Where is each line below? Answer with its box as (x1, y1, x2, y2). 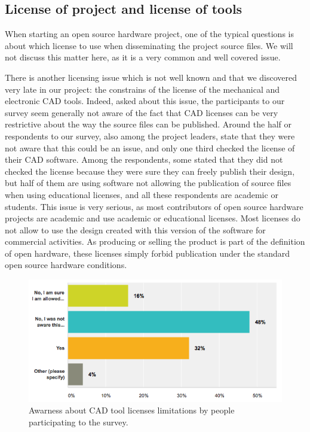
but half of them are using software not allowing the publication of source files (5, 177, 291, 189)
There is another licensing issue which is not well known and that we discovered (5, 71, 297, 83)
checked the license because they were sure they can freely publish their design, (5, 165, 295, 177)
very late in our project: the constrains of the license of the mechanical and (5, 83, 280, 95)
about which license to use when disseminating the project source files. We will (5, 39, 293, 51)
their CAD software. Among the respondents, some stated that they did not (5, 153, 283, 166)
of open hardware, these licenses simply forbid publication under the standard (5, 247, 290, 259)
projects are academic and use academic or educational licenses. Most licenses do (5, 212, 300, 224)
